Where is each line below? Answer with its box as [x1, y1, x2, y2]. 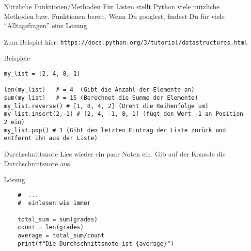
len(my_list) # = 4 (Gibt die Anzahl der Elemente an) [4, 86, 195, 94]
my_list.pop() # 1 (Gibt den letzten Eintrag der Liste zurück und [4, 126, 226, 134]
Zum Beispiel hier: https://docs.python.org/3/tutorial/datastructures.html [4, 36, 248, 47]
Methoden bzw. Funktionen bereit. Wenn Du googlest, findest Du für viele [4, 11, 225, 21]
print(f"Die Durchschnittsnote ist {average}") [17, 240, 174, 247]
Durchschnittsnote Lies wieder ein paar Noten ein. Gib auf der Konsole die [4, 148, 226, 158]
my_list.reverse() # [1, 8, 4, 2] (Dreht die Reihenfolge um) [4, 102, 209, 110]
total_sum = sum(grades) [17, 216, 98, 223]
